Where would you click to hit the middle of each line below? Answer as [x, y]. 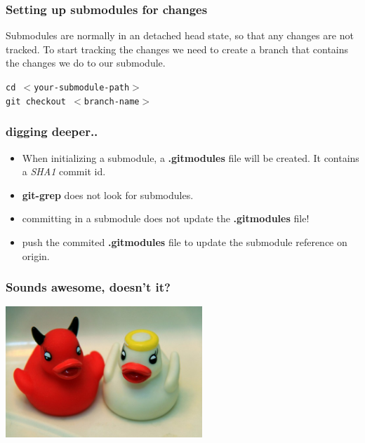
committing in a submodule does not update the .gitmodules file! [166, 218]
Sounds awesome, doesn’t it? [88, 287]
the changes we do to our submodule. [86, 63]
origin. [36, 255]
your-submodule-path [82, 88]
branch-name [112, 101]
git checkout [36, 101]
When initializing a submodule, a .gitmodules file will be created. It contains [191, 157]
